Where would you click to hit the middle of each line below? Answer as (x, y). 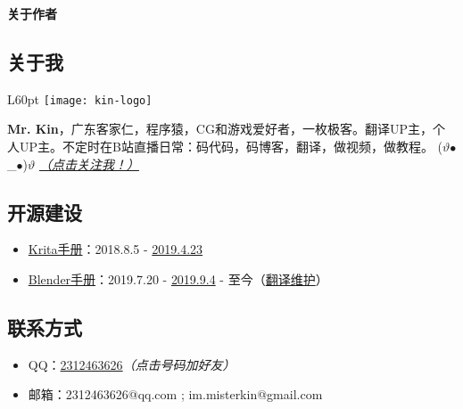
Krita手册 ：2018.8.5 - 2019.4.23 (116, 249)
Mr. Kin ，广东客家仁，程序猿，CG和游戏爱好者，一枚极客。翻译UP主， (220, 129)
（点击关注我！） (89, 164)
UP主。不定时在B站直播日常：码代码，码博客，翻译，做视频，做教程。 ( (231, 147)
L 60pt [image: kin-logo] (80, 98)
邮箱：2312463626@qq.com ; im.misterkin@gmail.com (175, 394)
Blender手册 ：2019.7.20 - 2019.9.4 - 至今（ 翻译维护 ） (178, 279)
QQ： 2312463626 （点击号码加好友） (132, 364)
